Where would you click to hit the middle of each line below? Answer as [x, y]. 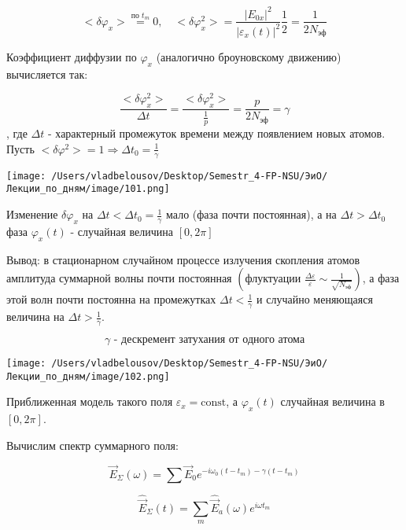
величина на [35, 317]
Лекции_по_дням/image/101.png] [88, 189]
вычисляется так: [47, 74]
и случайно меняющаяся [315, 299]
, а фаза [381, 278]
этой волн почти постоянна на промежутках [111, 299]
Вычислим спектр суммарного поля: [92, 445]
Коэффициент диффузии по [72, 56]
